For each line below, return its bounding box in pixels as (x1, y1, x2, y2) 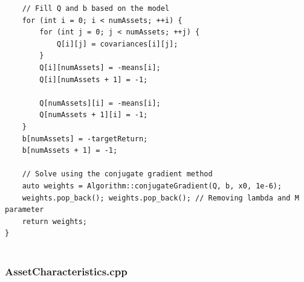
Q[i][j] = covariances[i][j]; (56, 39, 178, 48)
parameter (5, 205, 44, 214)
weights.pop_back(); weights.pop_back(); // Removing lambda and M (22, 193, 299, 202)
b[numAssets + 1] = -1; (22, 146, 118, 155)
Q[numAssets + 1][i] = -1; (39, 111, 148, 120)
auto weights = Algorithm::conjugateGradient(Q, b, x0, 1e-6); (22, 181, 282, 190)
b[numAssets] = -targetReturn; (22, 134, 148, 143)
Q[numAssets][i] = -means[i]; (39, 98, 161, 107)
